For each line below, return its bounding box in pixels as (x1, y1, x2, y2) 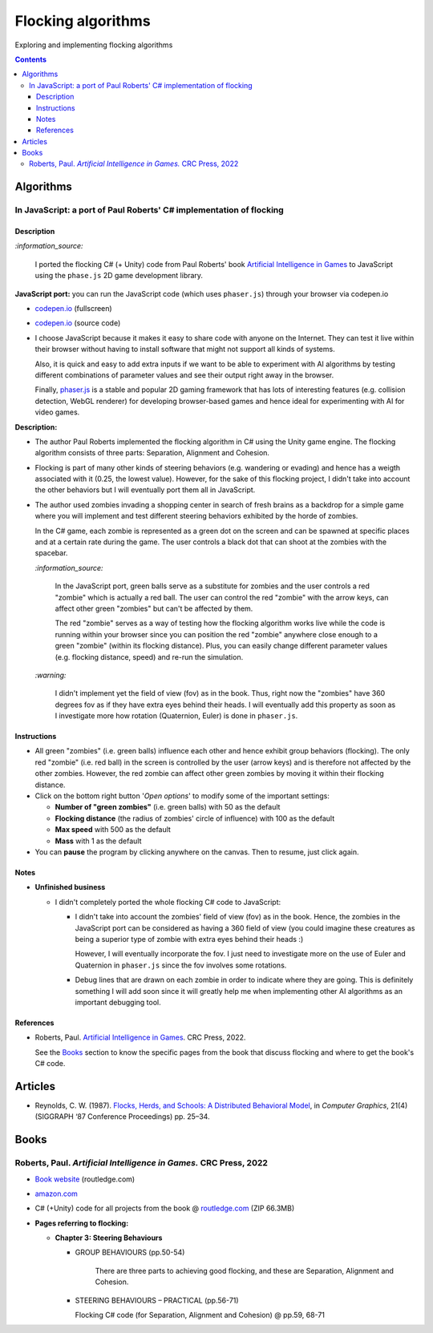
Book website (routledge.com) (34, 1174, 136, 1184)
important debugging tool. (75, 997, 162, 1007)
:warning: (34, 670, 67, 680)
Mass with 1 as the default (55, 836, 142, 846)
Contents (14, 55, 47, 64)
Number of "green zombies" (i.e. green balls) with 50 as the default (55, 802, 281, 812)
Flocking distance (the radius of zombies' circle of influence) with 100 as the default (55, 814, 335, 823)
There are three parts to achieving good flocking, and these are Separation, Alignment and (95, 1266, 395, 1275)
